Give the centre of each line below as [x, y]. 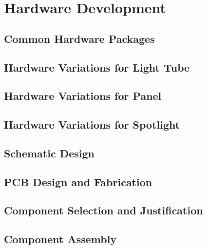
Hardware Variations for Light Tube [97, 67]
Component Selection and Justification [103, 210]
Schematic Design [49, 153]
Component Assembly [60, 239]
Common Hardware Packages [79, 38]
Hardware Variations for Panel [83, 96]
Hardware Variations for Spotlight [92, 124]
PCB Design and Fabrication [78, 182]
